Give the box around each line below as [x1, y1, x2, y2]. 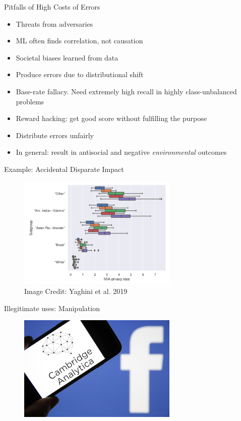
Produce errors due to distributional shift [16, 69, 144, 80]
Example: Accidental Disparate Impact [4, 163, 124, 174]
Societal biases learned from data [16, 52, 118, 63]
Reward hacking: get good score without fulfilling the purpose [16, 113, 207, 124]
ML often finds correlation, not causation [16, 35, 143, 46]
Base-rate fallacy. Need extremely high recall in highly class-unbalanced [16, 86, 237, 96]
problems [16, 96, 44, 106]
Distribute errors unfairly [16, 130, 94, 140]
